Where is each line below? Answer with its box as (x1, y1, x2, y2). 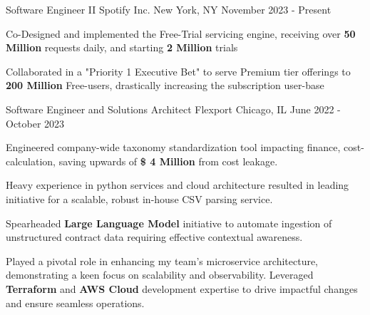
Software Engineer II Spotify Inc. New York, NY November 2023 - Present (6, 2, 332, 16)
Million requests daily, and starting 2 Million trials (6, 40, 238, 55)
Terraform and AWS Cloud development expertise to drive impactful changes (6, 281, 358, 296)
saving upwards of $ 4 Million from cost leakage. (58, 153, 278, 168)
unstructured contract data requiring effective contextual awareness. (6, 229, 303, 244)
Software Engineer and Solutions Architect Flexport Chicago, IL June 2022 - (6, 101, 341, 116)
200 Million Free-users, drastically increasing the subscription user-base (6, 78, 324, 93)
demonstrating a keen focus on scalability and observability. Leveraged (6, 267, 314, 282)
